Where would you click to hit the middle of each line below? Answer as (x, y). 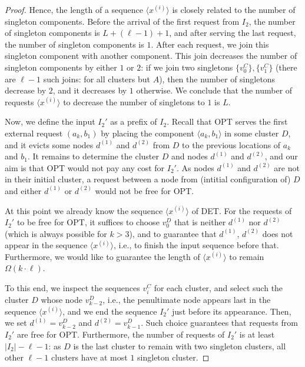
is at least (257, 334)
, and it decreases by (90, 90)
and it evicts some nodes (49, 144)
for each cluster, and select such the (218, 288)
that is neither (200, 222)
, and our (281, 156)
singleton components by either (61, 67)
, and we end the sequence (110, 311)
